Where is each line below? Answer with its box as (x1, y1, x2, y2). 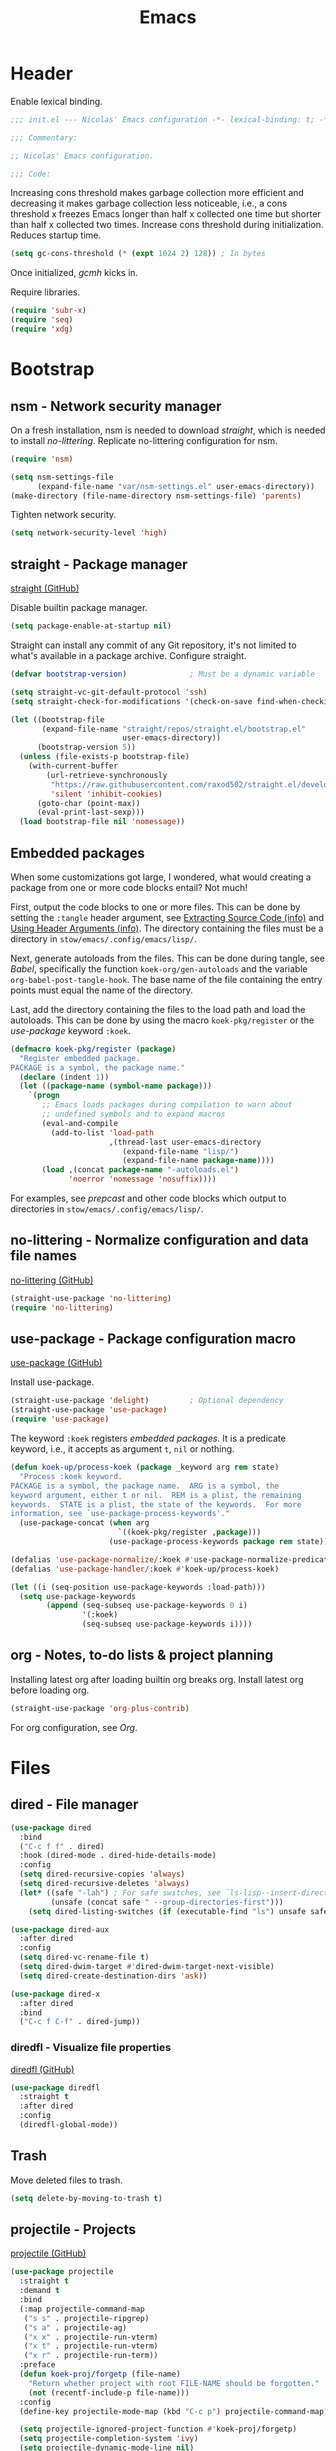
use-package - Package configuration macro (10, 1331, 297, 1348)
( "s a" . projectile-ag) (23, 2322, 128, 2333)
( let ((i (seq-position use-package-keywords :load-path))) (10, 1582, 267, 1592)
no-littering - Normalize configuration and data (10, 1232, 310, 1249)
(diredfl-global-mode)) (19, 2120, 118, 2130)
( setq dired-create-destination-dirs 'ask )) (19, 1971, 208, 1981)
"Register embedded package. (19, 1053, 141, 1063)
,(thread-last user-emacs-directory (108, 1137, 262, 1147)
